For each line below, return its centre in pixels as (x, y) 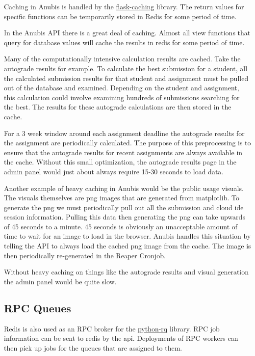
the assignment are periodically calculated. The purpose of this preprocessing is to (127, 143)
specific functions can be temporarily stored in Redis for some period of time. (120, 16)
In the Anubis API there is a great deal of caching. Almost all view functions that (127, 33)
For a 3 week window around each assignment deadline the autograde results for (124, 133)
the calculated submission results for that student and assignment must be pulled (126, 78)
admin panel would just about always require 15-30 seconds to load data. (114, 171)
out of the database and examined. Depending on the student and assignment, (122, 88)
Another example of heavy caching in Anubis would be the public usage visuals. (124, 188)
